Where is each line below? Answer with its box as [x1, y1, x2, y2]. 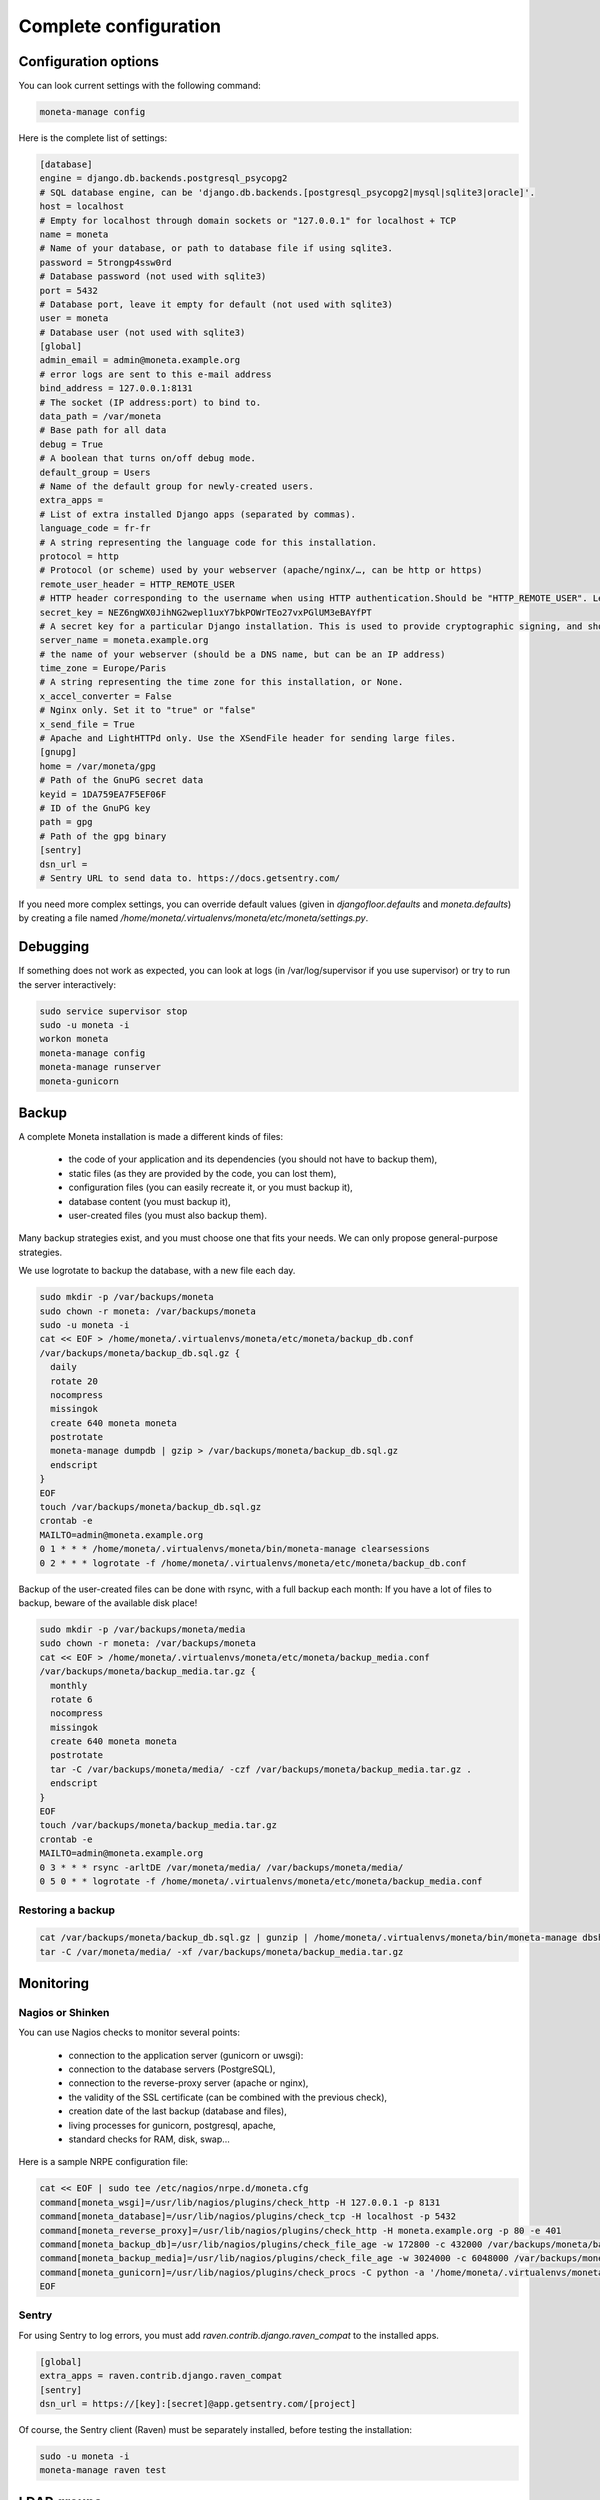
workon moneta [39, 1033, 109, 1045]
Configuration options [18, 53, 160, 70]
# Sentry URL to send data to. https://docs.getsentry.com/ [39, 872, 341, 884]
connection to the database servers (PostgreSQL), [68, 2063, 276, 2075]
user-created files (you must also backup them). [68, 1210, 267, 1221]
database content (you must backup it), [68, 1195, 231, 1207]
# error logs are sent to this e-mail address [39, 368, 272, 380]
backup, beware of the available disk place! [18, 1596, 198, 1609]
